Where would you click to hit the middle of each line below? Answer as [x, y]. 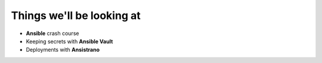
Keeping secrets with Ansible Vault [69, 41]
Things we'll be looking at [76, 15]
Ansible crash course [52, 33]
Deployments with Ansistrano [63, 50]
